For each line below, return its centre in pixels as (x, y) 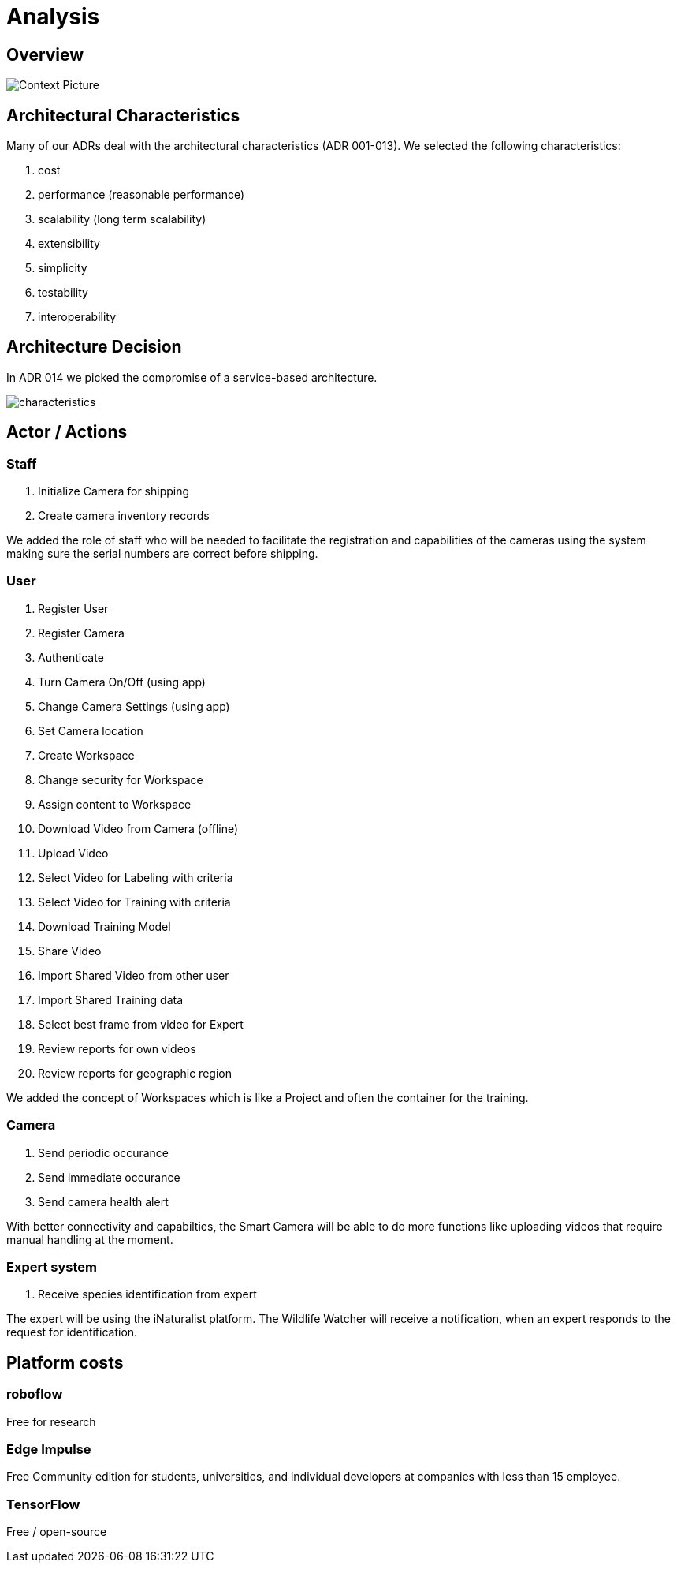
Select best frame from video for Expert (141, 1024)
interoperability (77, 317)
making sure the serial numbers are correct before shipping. (162, 554)
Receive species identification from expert (147, 1294)
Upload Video (73, 853)
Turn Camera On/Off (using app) (122, 682)
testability (63, 293)
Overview (45, 54)
